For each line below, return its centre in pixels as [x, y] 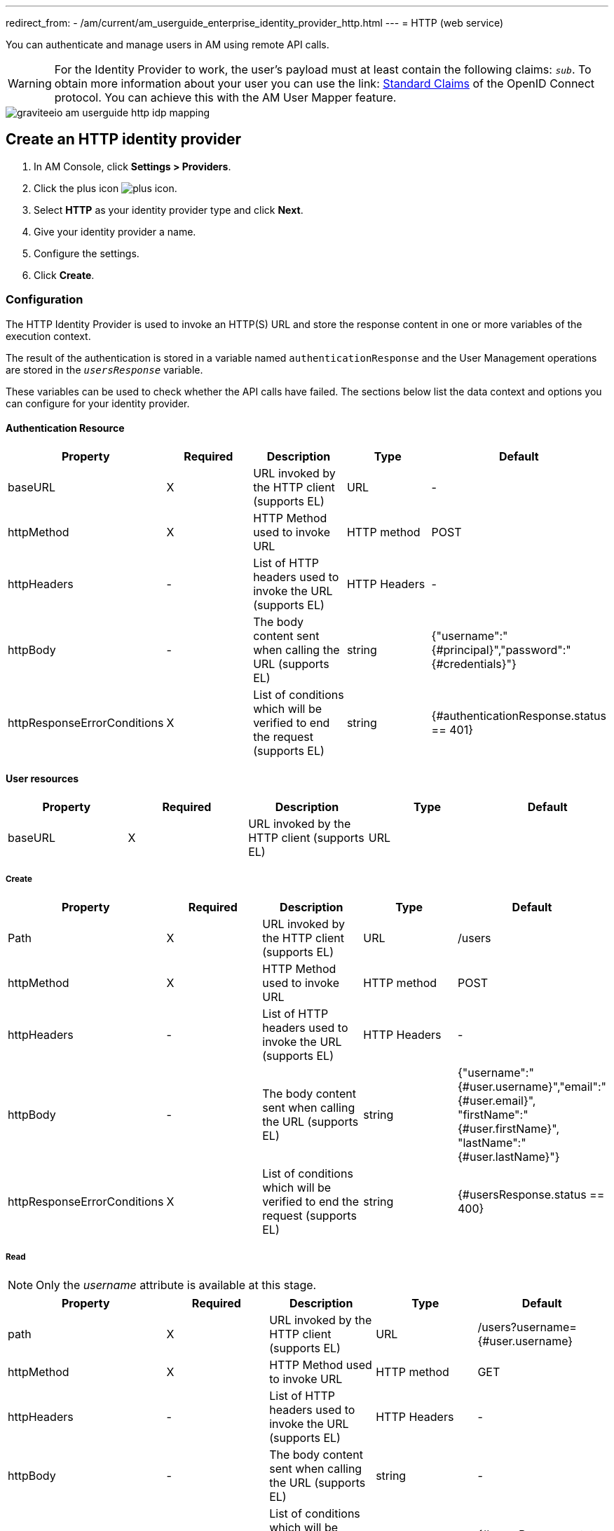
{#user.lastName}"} [509, 1156]
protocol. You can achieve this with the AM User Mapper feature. [225, 97]
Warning [30, 83]
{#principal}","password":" [501, 649]
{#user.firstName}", [509, 1128]
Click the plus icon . [105, 188]
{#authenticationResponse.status [519, 715]
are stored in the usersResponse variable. [104, 369]
